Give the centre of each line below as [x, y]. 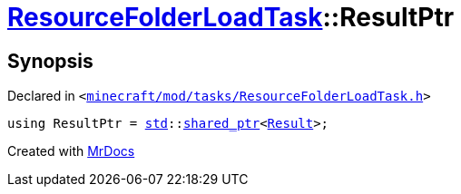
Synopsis [50, 61]
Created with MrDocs [71, 151]
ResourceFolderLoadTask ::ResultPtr [231, 17]
